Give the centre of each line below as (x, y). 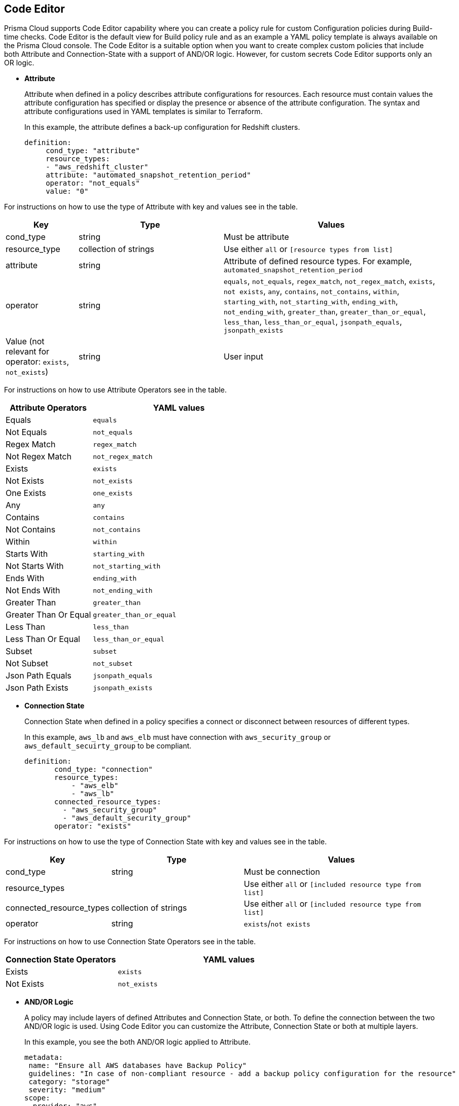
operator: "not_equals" (93, 183)
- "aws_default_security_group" (127, 818)
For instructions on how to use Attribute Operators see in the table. (116, 390)
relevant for (28, 352)
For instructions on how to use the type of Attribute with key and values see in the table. (151, 207)
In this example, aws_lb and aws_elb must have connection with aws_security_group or (178, 737)
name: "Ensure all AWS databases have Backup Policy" (138, 1066)
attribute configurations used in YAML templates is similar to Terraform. (144, 112)
